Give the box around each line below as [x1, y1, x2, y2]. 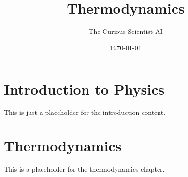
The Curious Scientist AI [88, 26, 163, 36]
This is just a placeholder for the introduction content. [4, 107, 166, 117]
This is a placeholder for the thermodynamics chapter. [4, 163, 165, 174]
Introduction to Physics [4, 79, 165, 99]
